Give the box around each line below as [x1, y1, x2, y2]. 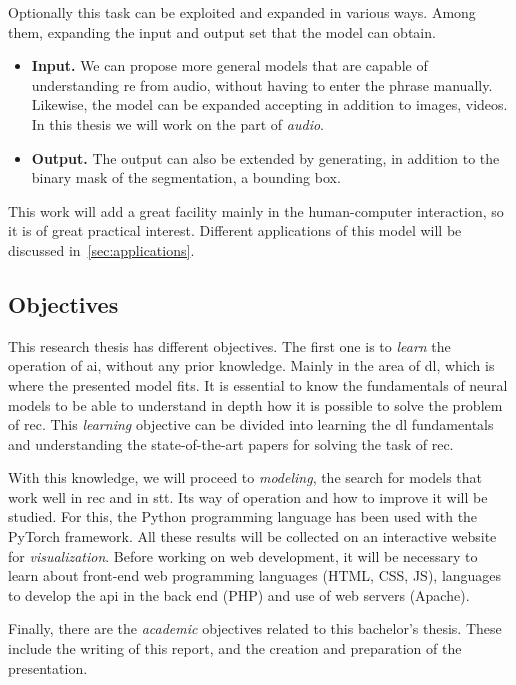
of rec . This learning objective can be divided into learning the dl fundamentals [8, 414, 494, 435]
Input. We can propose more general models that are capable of [31, 55, 428, 76]
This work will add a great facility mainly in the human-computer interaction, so [8, 200, 504, 221]
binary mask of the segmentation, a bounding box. [31, 167, 341, 188]
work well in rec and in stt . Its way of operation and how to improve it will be [8, 486, 488, 507]
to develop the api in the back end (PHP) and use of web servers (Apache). [8, 584, 470, 605]
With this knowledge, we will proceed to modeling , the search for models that [8, 467, 483, 488]
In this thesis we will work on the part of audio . [31, 113, 324, 134]
